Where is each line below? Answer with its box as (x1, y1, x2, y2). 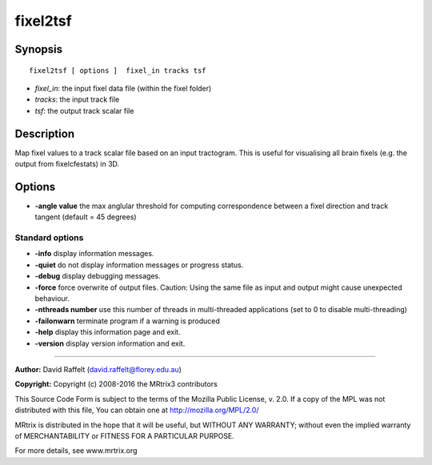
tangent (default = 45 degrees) (34, 212, 137, 222)
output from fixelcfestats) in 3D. (14, 159, 120, 169)
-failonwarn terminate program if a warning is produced (34, 316, 220, 326)
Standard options (14, 232, 84, 243)
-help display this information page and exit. (34, 327, 181, 337)
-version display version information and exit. (34, 339, 186, 348)
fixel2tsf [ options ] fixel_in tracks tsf (29, 66, 207, 75)
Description (14, 126, 75, 140)
